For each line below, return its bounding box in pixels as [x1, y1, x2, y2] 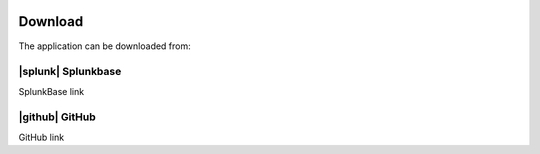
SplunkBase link [18, 85, 85, 97]
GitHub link [18, 131, 65, 143]
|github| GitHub [18, 110, 96, 124]
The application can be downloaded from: [18, 40, 192, 52]
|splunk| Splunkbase [18, 65, 122, 79]
